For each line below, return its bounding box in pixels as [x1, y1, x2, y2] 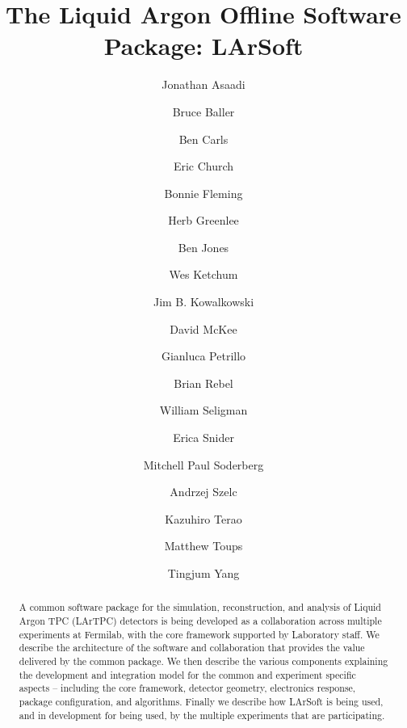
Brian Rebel [174, 374, 233, 391]
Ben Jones [178, 238, 229, 255]
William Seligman [159, 402, 248, 419]
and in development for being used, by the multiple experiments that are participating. [19, 708, 385, 722]
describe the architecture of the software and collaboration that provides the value [19, 641, 365, 654]
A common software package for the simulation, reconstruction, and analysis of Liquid [19, 600, 381, 614]
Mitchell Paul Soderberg [143, 456, 264, 473]
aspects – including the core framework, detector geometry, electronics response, [19, 681, 356, 695]
